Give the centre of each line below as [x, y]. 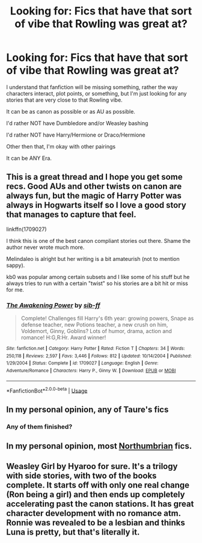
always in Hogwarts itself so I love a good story [96, 205]
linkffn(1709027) [26, 229]
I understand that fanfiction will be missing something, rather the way [92, 87]
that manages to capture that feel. [71, 215]
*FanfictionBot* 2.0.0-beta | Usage [47, 390]
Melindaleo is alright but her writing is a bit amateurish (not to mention [93, 259]
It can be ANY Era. [29, 158]
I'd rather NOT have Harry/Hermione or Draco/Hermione [76, 135]
